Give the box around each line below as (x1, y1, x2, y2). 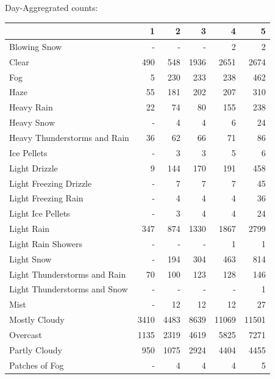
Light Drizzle (9, 161, 58, 174)
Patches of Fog (9, 358, 64, 371)
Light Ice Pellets (9, 207, 70, 220)
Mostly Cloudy (9, 313, 65, 326)
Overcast (9, 328, 42, 341)
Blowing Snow (9, 40, 62, 52)
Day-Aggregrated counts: (5, 1, 98, 13)
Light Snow (9, 252, 52, 265)
